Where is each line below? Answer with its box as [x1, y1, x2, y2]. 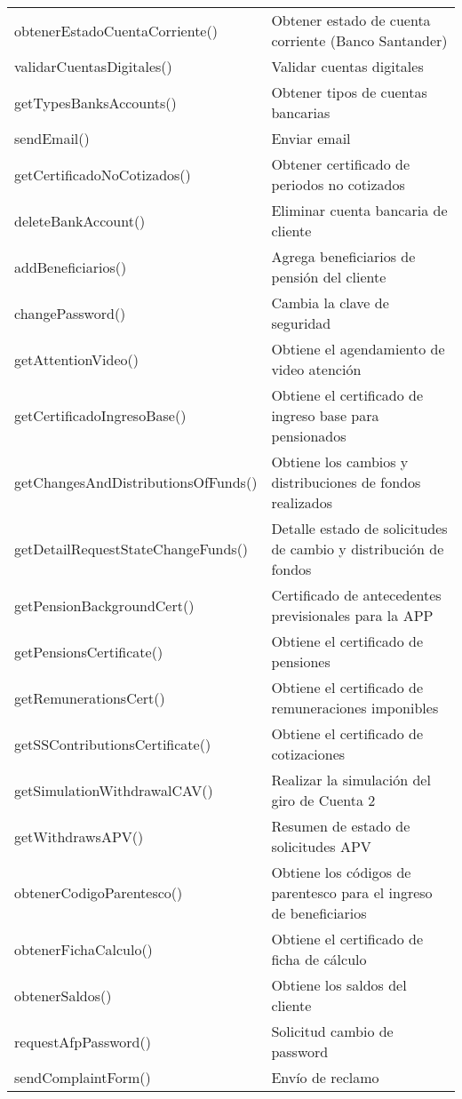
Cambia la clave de [271, 292, 389, 313]
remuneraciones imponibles [271, 697, 439, 718]
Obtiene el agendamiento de [271, 338, 445, 359]
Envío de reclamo [271, 1067, 379, 1087]
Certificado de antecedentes [271, 585, 442, 605]
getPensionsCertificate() [14, 641, 163, 662]
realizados [271, 492, 332, 513]
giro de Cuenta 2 [271, 790, 376, 810]
